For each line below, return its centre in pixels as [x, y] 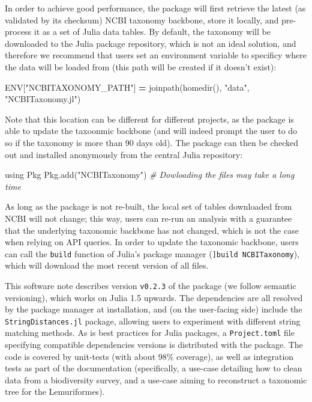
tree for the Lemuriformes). [55, 391]
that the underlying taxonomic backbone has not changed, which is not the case [152, 230]
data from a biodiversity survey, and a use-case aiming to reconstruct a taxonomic [156, 379]
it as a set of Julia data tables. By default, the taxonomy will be [152, 32]
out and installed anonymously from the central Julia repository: [124, 154]
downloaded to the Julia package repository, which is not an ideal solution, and [151, 43]
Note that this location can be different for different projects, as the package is [149, 119]
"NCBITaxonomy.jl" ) [43, 99]
